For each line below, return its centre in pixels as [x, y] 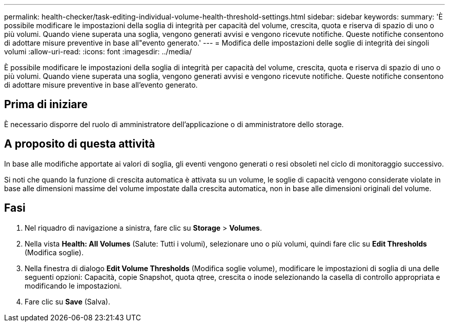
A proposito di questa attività [80, 144]
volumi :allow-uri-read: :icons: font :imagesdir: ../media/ [98, 52]
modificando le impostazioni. [73, 286]
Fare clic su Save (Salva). [67, 301]
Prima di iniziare [46, 105]
